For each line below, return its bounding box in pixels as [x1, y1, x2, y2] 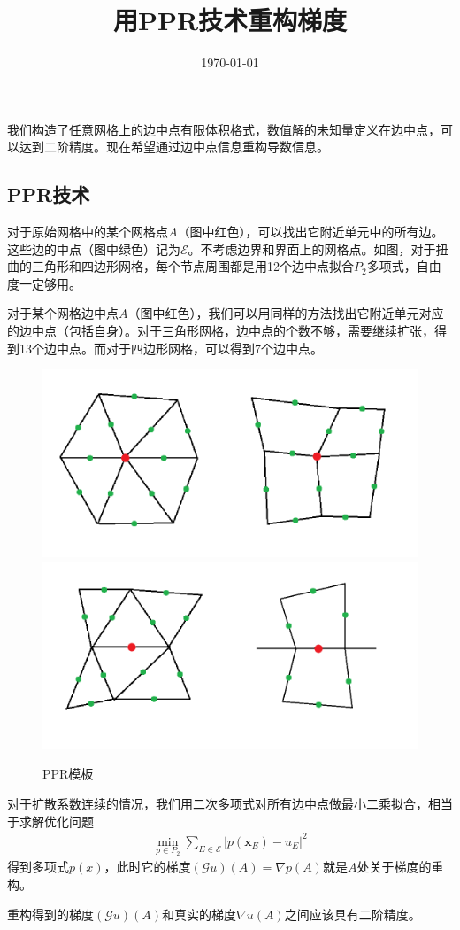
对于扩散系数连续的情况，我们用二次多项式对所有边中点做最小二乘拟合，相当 [7, 794, 453, 813]
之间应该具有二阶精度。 [284, 904, 421, 923]
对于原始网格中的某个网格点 [7, 222, 168, 241]
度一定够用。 [7, 274, 81, 292]
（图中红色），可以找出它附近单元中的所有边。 [177, 222, 444, 241]
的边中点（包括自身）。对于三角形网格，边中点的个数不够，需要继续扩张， [7, 322, 434, 340]
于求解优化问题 [7, 811, 94, 830]
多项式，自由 [366, 257, 441, 275]
